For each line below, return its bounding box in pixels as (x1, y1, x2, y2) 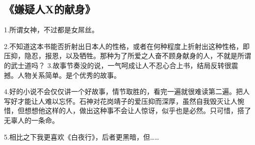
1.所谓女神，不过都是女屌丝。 (4, 24, 99, 35)
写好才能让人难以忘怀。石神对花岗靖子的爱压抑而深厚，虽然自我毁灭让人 (4, 96, 237, 106)
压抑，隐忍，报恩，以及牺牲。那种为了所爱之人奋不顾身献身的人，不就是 (4, 50, 237, 61)
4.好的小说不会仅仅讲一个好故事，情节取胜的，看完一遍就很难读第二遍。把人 (4, 86, 250, 97)
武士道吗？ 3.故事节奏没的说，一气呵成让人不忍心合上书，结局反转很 (10, 60, 231, 70)
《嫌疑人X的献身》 (4, 1, 96, 17)
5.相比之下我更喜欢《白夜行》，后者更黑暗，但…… (4, 131, 159, 142)
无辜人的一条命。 (4, 115, 59, 125)
